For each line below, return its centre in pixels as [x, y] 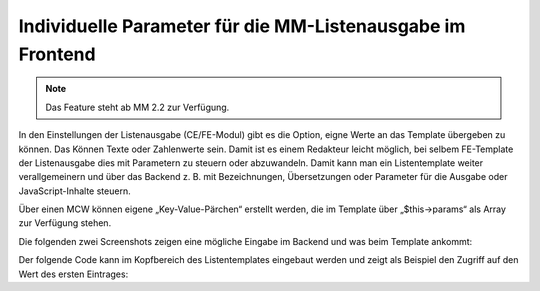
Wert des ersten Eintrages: [73, 274]
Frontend [57, 54]
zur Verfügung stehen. [65, 223]
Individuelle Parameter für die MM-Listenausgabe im [242, 26]
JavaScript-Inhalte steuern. [74, 191]
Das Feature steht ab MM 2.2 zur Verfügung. [137, 107]
